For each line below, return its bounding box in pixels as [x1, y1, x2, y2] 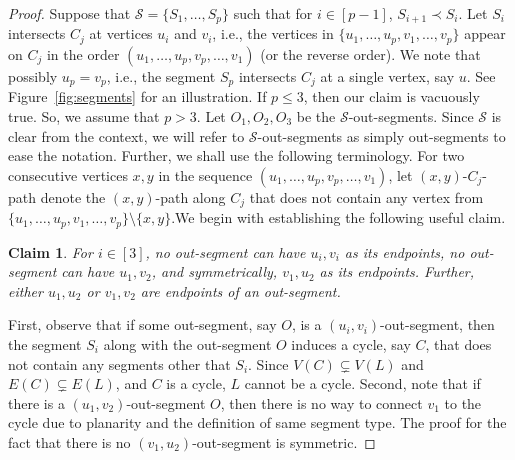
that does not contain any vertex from [249, 186, 484, 207]
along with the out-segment [103, 334, 272, 355]
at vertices [89, 23, 153, 44]
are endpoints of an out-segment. [140, 280, 341, 301]
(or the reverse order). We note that [260, 43, 481, 64]
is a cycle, [166, 373, 226, 394]
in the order [46, 43, 120, 64]
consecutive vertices [8, 164, 128, 185]
